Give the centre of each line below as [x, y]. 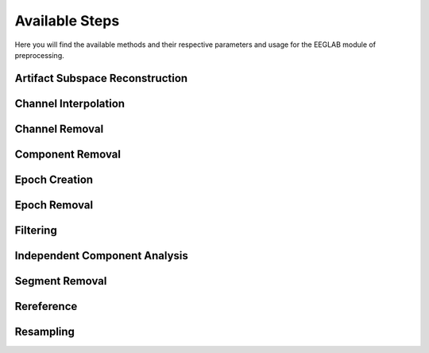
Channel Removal [59, 128]
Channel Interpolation [70, 103]
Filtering [36, 230]
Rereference [46, 306]
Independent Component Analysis [101, 256]
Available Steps [67, 21]
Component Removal [68, 154]
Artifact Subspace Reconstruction [101, 78]
